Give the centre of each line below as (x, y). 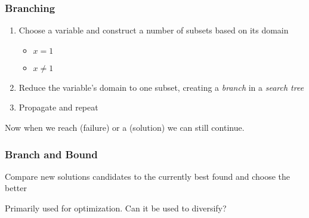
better (16, 188)
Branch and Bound (51, 154)
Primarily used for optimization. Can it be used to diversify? (116, 208)
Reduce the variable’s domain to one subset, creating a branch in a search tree (161, 87)
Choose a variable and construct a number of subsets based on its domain (154, 30)
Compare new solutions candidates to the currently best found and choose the (148, 176)
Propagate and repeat (58, 107)
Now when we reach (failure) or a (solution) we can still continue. (125, 127)
